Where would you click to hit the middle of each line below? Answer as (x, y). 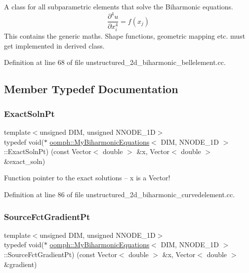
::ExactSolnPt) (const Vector (48, 151)
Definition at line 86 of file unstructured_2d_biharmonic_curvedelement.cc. (120, 194)
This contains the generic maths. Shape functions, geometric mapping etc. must (125, 36)
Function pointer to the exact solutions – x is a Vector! (87, 178)
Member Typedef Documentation (91, 89)
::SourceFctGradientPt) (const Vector (61, 254)
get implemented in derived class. (54, 45)
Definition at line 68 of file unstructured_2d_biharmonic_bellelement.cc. (115, 62)
